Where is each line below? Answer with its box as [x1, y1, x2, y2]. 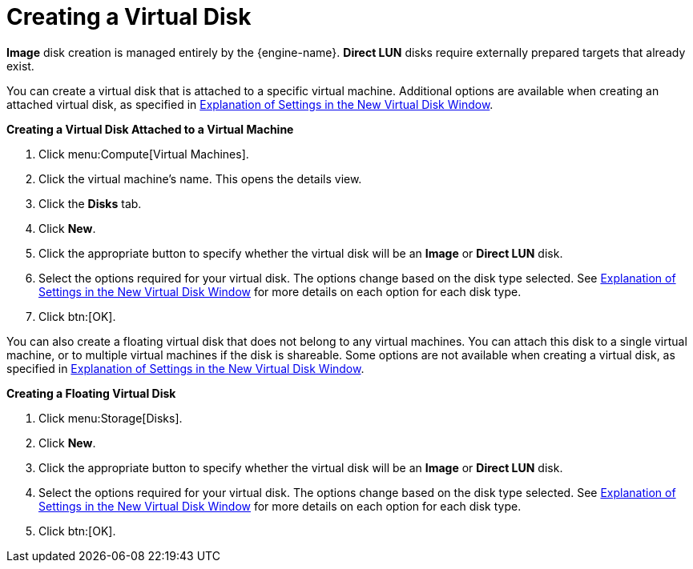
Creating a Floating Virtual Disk [6, 386, 176, 400]
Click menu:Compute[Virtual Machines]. [38, 146, 249, 161]
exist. [6, 58, 34, 73]
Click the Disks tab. [38, 196, 142, 210]
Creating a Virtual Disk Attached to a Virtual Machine [6, 122, 294, 136]
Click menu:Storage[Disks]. [38, 411, 183, 425]
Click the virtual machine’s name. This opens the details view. [38, 171, 362, 186]
